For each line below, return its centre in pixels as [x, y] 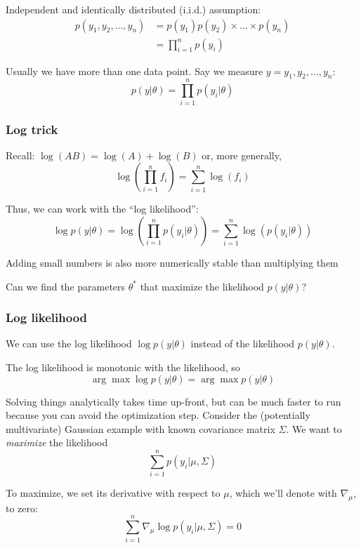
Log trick [32, 129]
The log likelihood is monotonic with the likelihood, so [123, 367]
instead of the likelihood [243, 343]
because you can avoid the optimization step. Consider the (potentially [158, 415]
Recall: [20, 155]
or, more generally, [242, 155]
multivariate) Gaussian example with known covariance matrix [140, 428]
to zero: [22, 508]
